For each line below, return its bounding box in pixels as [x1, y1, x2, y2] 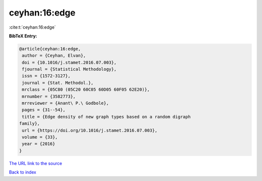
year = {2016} [22, 141, 55, 147]
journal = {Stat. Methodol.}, [22, 80, 94, 85]
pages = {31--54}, [22, 107, 65, 113]
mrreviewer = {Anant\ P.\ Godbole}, [22, 100, 109, 106]
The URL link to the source [9, 160, 63, 166]
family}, [19, 121, 40, 126]
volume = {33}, [22, 134, 58, 140]
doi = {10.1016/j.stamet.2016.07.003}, [22, 60, 116, 65]
